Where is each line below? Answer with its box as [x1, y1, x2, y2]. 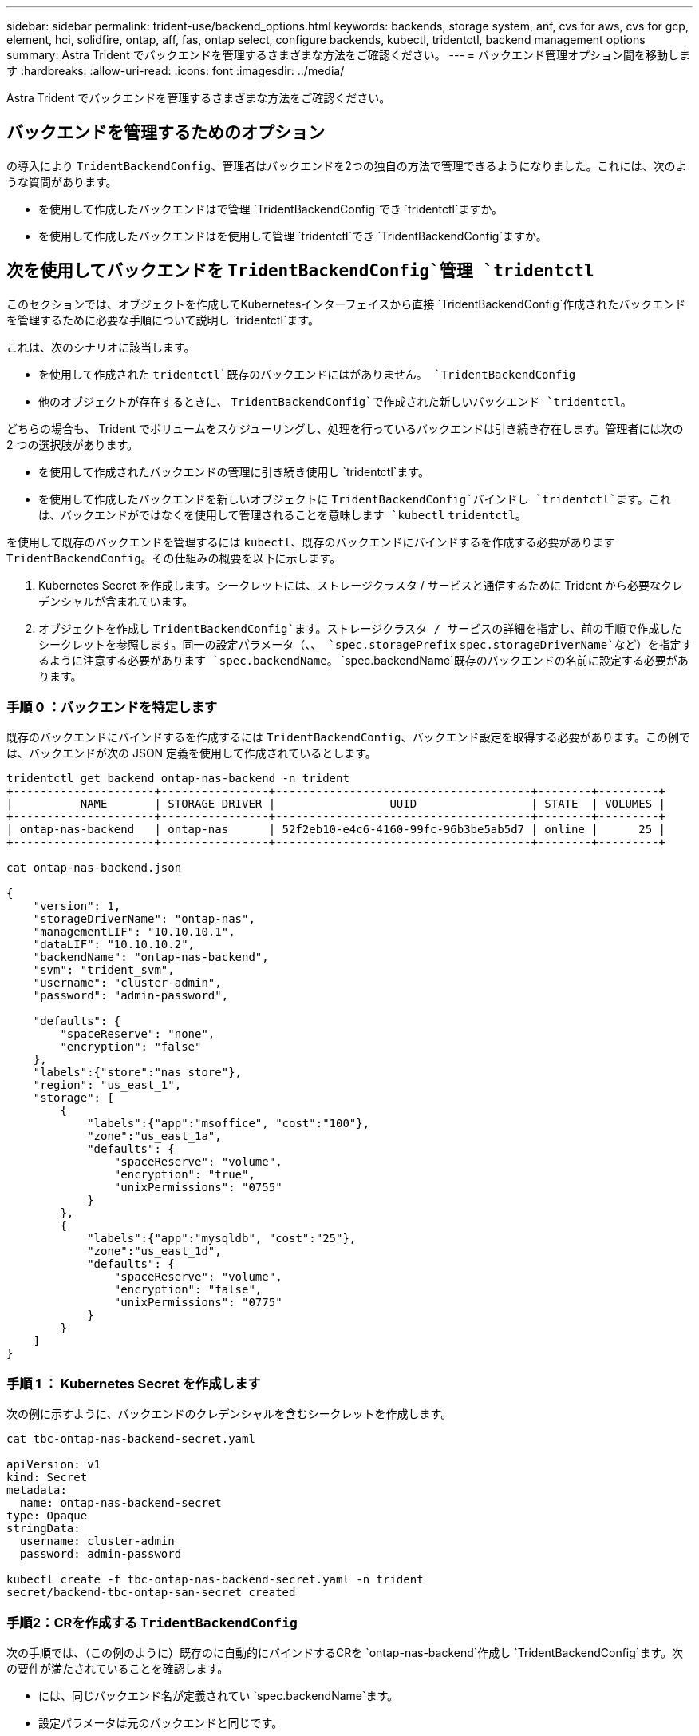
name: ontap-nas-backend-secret [19, 1496, 222, 1510]
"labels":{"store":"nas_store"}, [33, 1066, 243, 1079]
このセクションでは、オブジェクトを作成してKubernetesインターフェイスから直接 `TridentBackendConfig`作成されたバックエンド [6, 296, 686, 311]
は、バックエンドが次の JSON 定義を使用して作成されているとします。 [6, 746, 377, 761]
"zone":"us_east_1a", [87, 1130, 222, 1143]
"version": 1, [33, 900, 121, 913]
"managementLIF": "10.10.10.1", [33, 925, 235, 939]
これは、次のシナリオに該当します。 [6, 340, 195, 354]
